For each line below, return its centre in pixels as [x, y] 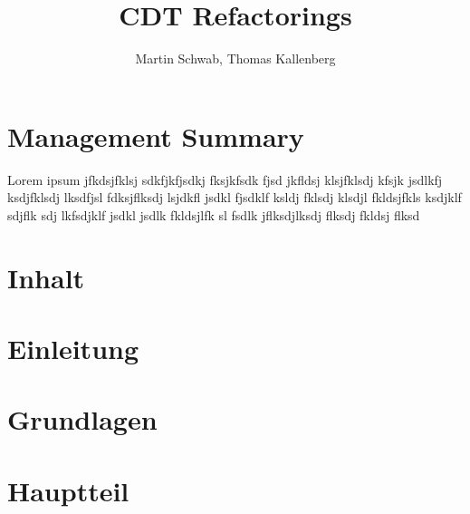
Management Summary [156, 136]
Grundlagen [82, 419]
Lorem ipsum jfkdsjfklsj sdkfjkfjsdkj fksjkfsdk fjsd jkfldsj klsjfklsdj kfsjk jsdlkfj [225, 179]
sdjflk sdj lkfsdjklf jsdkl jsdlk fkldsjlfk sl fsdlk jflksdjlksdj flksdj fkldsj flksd [214, 214]
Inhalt [46, 277]
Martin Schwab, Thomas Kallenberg [235, 58]
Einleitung [73, 348]
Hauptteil [68, 490]
